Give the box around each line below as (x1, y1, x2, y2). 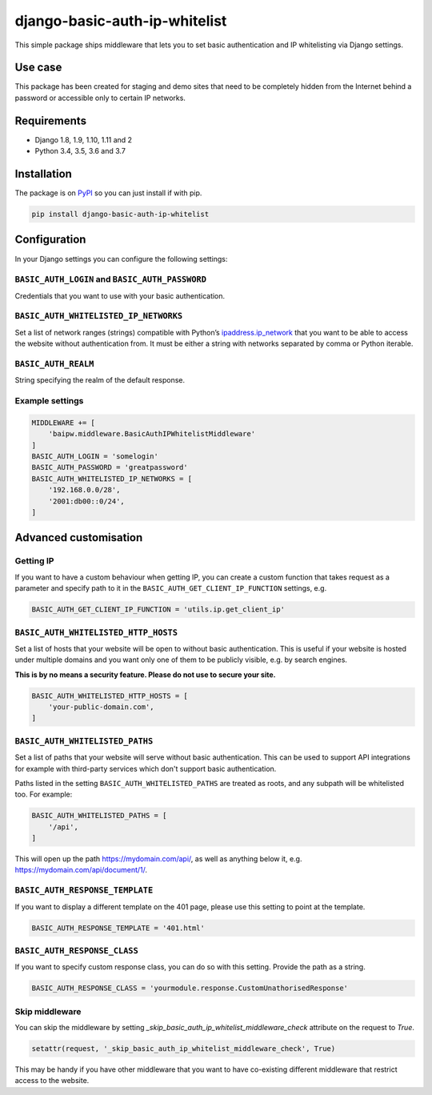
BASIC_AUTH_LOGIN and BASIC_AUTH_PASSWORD (14, 274, 207, 285)
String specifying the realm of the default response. (14, 375, 186, 385)
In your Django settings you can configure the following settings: (14, 254, 228, 263)
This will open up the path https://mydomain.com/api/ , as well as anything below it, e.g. (14, 854, 302, 864)
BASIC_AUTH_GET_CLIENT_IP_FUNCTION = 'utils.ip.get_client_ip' (31, 605, 286, 614)
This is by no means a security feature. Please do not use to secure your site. (14, 669, 276, 680)
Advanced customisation (14, 531, 143, 544)
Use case (14, 61, 62, 74)
